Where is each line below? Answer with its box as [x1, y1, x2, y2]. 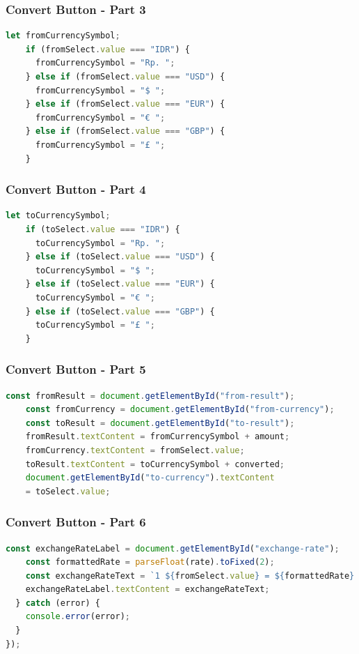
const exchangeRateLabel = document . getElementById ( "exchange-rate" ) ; [6, 543, 340, 554]
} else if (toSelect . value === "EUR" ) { [25, 279, 215, 289]
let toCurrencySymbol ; [6, 211, 111, 221]
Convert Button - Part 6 [6, 513, 146, 531]
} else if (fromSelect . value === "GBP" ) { [25, 126, 225, 137]
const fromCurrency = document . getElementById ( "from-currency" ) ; [25, 404, 335, 415]
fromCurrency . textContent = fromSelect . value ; [25, 445, 245, 455]
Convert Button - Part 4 [6, 181, 146, 198]
